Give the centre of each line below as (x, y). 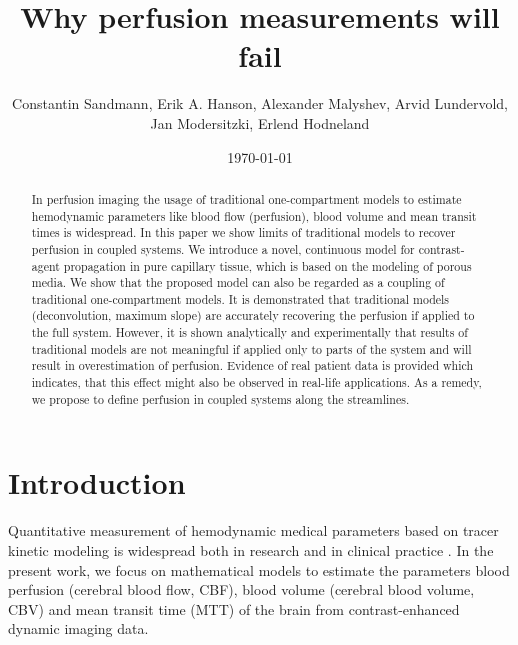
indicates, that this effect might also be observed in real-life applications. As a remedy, (256, 382)
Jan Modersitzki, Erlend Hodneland (260, 122)
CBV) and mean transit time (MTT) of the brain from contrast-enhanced (234, 608)
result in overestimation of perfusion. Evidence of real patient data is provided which (252, 365)
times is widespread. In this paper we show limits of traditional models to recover (243, 232)
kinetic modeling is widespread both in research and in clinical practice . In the (251, 549)
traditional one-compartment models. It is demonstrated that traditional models (240, 298)
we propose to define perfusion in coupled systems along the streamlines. (220, 398)
